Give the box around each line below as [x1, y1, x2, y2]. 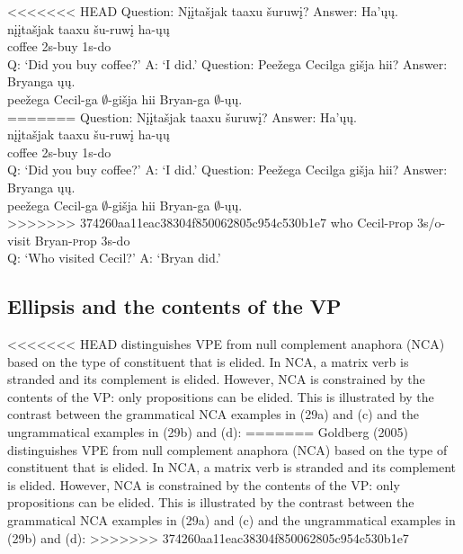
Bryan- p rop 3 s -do [34, 230, 130, 249]
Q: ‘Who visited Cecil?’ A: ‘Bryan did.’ [7, 248, 221, 267]
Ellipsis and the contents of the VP [7, 292, 342, 320]
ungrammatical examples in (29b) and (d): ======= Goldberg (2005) [7, 423, 408, 442]
